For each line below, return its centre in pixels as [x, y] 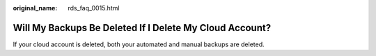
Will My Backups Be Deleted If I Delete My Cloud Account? [142, 28]
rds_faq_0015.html [94, 8]
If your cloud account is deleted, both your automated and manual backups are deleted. [139, 44]
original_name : [35, 8]
